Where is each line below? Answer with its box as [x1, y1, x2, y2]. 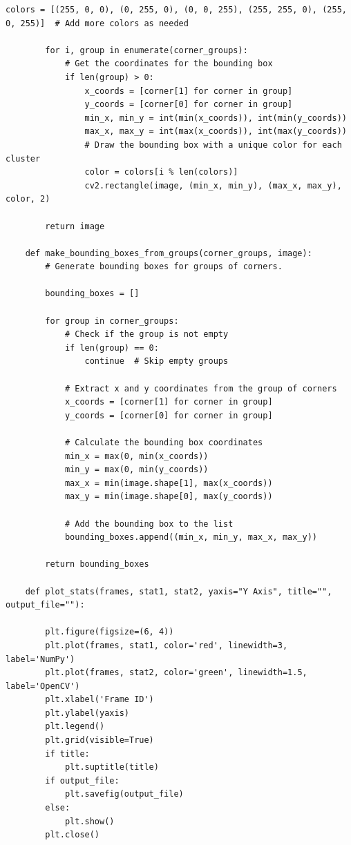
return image [45, 221, 105, 231]
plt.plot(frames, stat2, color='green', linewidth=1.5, [45, 668, 307, 678]
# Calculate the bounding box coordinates [64, 438, 263, 447]
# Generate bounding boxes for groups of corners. [45, 262, 283, 272]
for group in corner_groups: [45, 315, 179, 326]
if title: [45, 748, 90, 759]
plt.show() [64, 816, 115, 826]
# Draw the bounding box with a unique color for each [84, 139, 342, 150]
